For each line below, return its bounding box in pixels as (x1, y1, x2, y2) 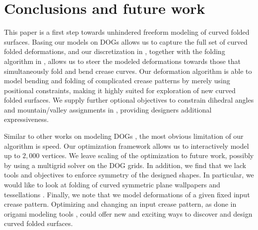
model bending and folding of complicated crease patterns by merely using (4, 75, 230, 86)
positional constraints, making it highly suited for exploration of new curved (4, 85, 236, 95)
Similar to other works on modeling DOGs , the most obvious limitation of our (4, 131, 244, 141)
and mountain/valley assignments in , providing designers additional (4, 104, 212, 115)
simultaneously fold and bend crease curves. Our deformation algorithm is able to (4, 65, 252, 76)
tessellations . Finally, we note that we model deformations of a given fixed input (4, 189, 250, 199)
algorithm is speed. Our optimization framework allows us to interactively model (4, 140, 249, 151)
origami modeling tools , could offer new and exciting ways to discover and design (4, 208, 253, 219)
